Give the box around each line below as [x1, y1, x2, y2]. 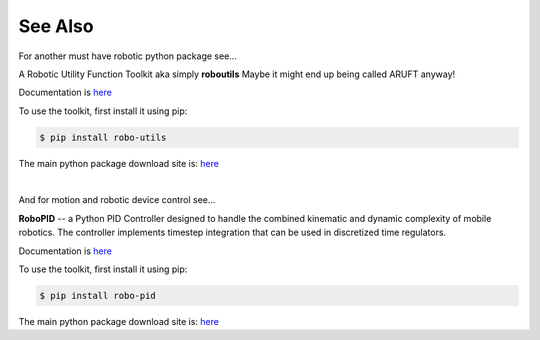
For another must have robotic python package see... [18, 50, 237, 62]
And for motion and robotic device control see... [18, 194, 216, 206]
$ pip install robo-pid [39, 290, 157, 302]
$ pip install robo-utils [39, 131, 167, 143]
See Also [18, 15, 94, 37]
